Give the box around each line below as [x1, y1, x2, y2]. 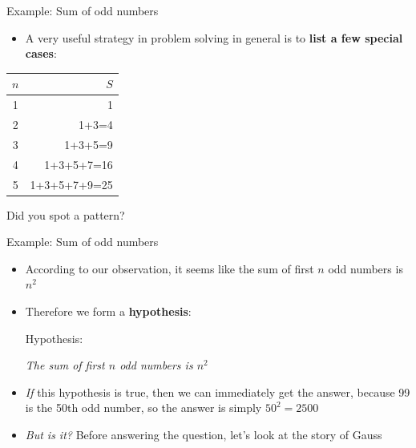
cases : [25, 45, 57, 62]
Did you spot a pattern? [6, 206, 125, 223]
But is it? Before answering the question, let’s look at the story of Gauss [25, 426, 382, 442]
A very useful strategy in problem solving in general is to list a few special [25, 29, 403, 46]
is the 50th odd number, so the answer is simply [25, 399, 262, 416]
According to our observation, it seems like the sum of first [25, 260, 314, 276]
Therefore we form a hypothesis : [25, 302, 192, 319]
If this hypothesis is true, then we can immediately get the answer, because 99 [25, 383, 410, 400]
